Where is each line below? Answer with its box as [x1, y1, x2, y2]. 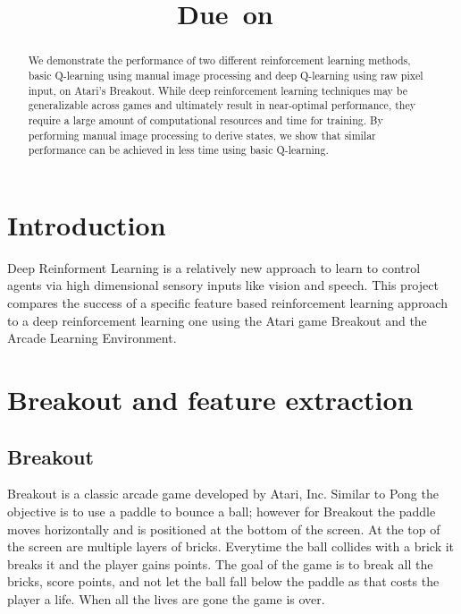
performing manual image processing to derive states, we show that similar [28, 127, 376, 142]
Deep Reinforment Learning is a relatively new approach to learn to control [7, 258, 421, 277]
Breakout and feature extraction [7, 381, 414, 418]
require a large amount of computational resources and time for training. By [28, 112, 383, 127]
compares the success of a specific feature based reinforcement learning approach [7, 294, 448, 312]
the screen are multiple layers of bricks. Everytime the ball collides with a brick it [7, 537, 455, 556]
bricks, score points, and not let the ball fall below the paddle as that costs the [7, 572, 440, 591]
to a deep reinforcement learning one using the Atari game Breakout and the [7, 311, 427, 329]
